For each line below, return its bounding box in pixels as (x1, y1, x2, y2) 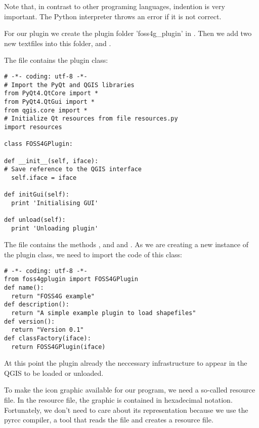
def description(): (4, 301, 69, 308)
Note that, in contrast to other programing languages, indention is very (4, 1, 225, 11)
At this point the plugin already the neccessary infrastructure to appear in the (4, 358, 247, 368)
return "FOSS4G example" (11, 292, 95, 300)
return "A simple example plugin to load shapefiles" (11, 309, 196, 317)
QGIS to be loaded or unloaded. (4, 367, 104, 378)
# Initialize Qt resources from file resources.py (4, 115, 178, 123)
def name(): (4, 284, 44, 291)
